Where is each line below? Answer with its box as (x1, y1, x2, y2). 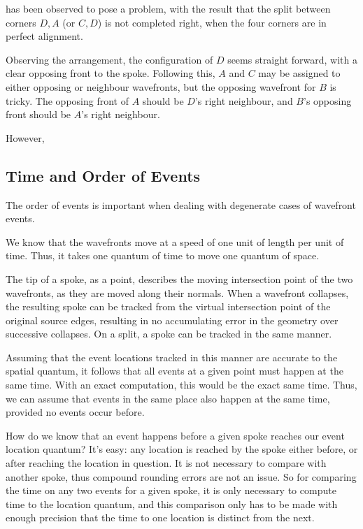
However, (6, 130, 45, 145)
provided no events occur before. (6, 405, 145, 419)
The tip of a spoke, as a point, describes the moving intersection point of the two (6, 271, 353, 286)
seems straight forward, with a (227, 52, 357, 66)
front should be (6, 107, 71, 122)
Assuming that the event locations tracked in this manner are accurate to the (6, 349, 338, 364)
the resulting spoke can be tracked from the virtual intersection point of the (6, 299, 331, 314)
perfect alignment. (6, 29, 83, 43)
